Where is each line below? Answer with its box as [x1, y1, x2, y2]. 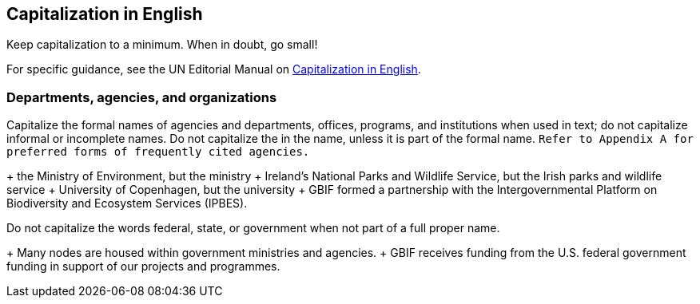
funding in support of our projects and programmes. [6, 259, 280, 274]
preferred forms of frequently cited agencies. [6, 145, 310, 159]
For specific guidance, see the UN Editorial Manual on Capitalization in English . [6, 62, 421, 77]
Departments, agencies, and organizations [6, 89, 277, 105]
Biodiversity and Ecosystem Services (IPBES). [6, 196, 248, 211]
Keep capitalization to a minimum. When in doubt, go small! [6, 38, 318, 52]
